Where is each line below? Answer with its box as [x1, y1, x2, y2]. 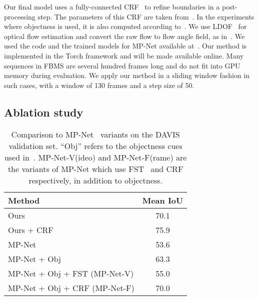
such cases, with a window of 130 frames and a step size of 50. [4, 79, 194, 90]
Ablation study [4, 104, 83, 119]
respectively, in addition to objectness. [28, 174, 162, 186]
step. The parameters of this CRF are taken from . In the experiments [37, 11, 254, 21]
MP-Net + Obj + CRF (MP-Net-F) [8, 281, 134, 293]
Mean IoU [142, 194, 183, 206]
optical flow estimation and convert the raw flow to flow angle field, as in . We [4, 30, 245, 41]
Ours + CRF [8, 223, 53, 235]
